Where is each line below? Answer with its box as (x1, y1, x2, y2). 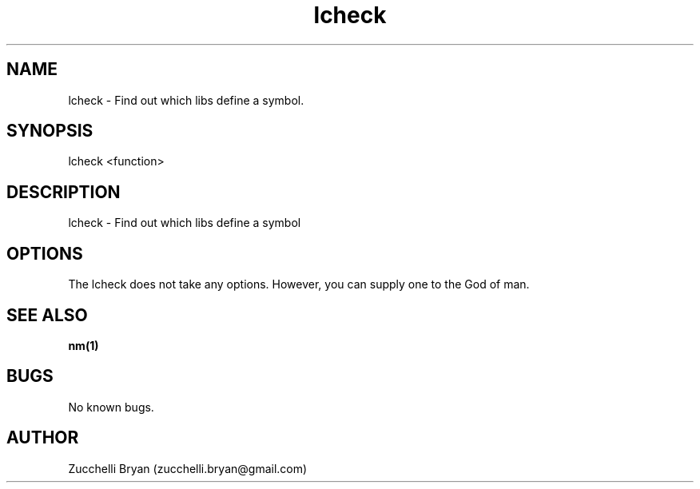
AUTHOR (6, 427, 79, 448)
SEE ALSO (6, 304, 88, 325)
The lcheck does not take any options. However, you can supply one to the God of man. (68, 277, 530, 292)
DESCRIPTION (6, 181, 121, 202)
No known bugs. (68, 400, 154, 414)
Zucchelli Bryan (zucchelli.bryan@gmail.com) (68, 461, 308, 475)
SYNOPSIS (6, 121, 93, 141)
